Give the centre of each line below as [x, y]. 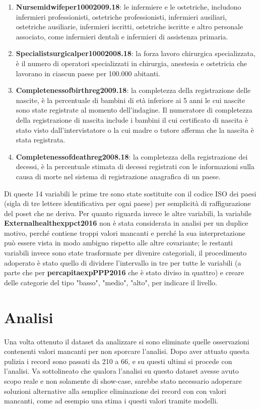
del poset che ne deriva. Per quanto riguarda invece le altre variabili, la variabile [128, 213]
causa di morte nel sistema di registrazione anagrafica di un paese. [118, 176]
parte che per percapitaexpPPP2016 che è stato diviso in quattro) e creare [124, 272]
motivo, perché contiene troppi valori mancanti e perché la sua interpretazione [125, 233]
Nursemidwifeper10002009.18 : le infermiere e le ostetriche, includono [128, 7]
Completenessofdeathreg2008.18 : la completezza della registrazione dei [132, 156]
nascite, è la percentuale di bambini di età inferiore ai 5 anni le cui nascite [131, 100]
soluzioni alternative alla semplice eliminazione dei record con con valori [115, 391]
